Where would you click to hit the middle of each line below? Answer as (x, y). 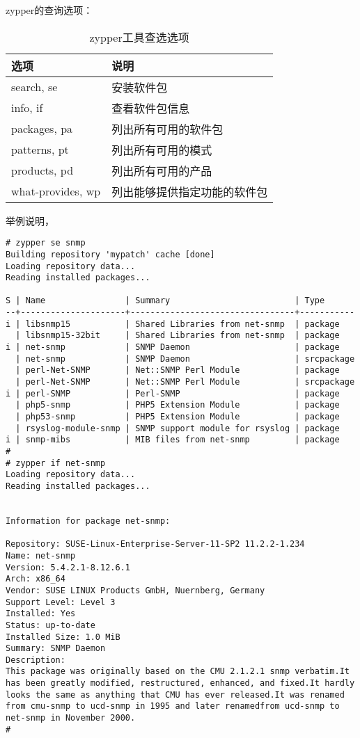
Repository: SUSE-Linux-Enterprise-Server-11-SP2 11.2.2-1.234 (155, 544)
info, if (27, 108)
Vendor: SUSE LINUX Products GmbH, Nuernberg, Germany (135, 590)
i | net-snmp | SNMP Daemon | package (173, 347)
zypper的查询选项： (49, 10)
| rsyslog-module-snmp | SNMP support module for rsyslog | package (178, 428)
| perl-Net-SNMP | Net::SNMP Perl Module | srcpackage (185, 382)
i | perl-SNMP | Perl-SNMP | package (173, 393)
